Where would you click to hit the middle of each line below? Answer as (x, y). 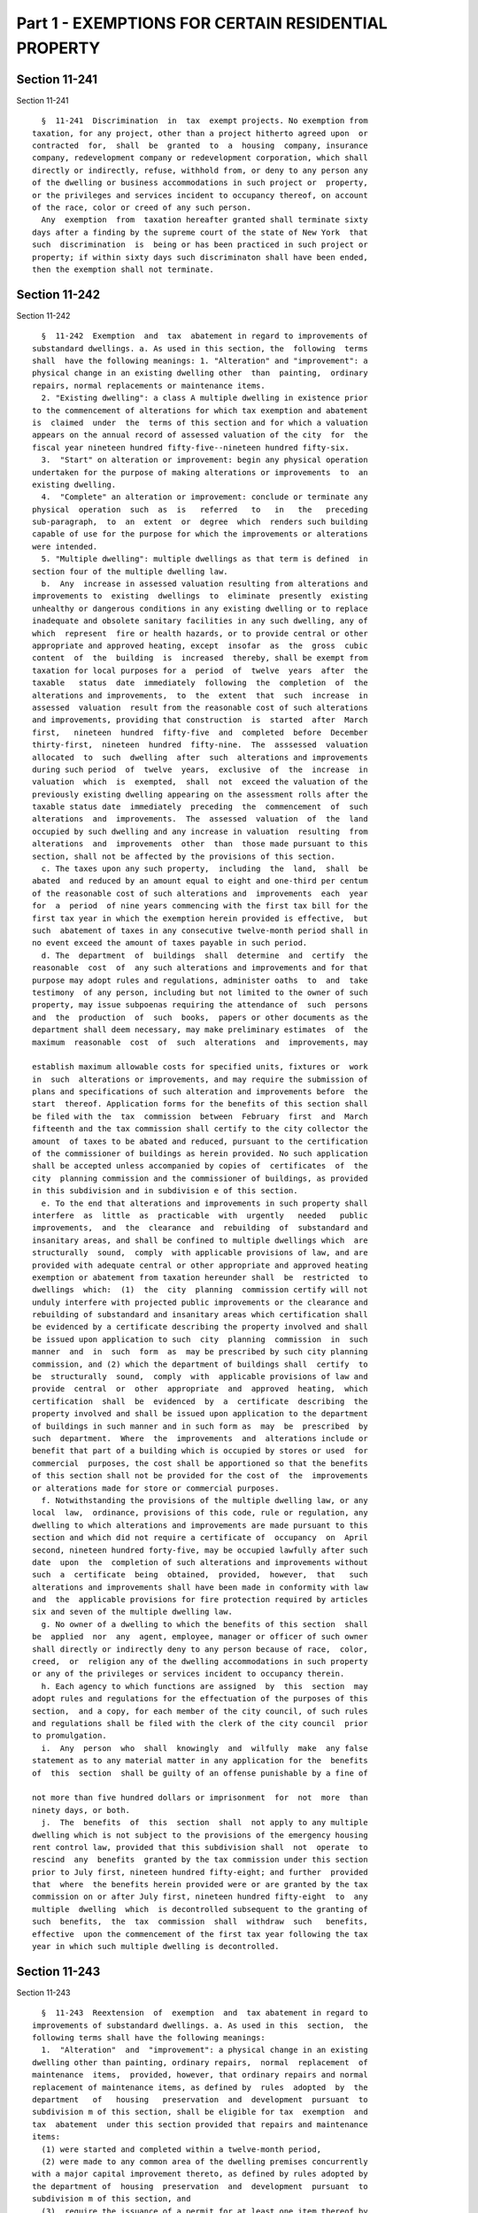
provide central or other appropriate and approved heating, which (200, 1389)
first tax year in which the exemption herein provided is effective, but (200, 918)
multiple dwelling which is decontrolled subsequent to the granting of (200, 1909)
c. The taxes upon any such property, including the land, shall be (204, 869)
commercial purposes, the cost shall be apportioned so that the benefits (200, 1463)
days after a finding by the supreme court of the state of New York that (200, 232)
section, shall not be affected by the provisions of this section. (184, 856)
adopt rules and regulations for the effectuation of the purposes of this (200, 1699)
